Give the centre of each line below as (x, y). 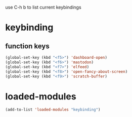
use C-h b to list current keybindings (43, 7)
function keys (27, 46)
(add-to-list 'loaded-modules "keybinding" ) (53, 110)
